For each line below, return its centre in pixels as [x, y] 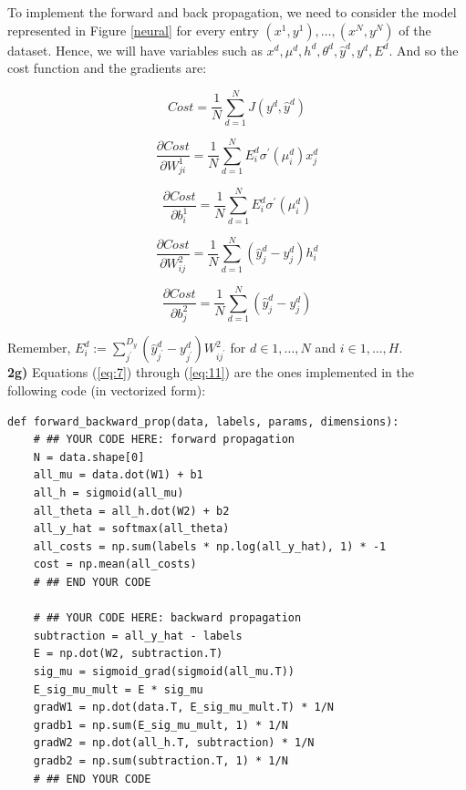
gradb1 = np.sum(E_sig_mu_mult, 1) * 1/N [161, 725]
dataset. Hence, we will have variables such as [135, 50]
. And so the [424, 50]
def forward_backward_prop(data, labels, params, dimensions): [203, 421]
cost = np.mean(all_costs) [115, 564]
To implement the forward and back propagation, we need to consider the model [232, 12]
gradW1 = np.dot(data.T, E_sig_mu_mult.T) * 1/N [183, 708]
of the [415, 30]
